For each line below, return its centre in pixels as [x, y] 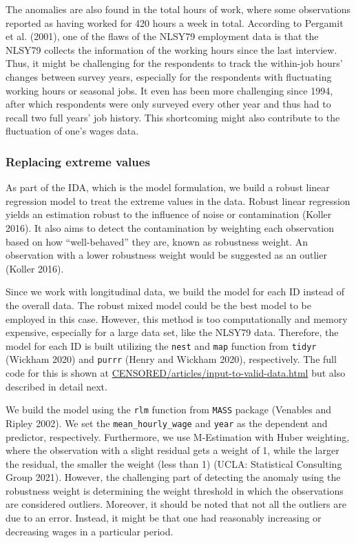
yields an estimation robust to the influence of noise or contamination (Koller [169, 214]
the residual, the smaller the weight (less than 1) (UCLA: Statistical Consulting [174, 463]
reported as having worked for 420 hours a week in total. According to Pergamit [175, 22]
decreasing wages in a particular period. [90, 531]
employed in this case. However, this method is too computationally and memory [177, 318]
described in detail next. [56, 386]
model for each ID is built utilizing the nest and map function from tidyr [161, 345]
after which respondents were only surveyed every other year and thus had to [168, 104]
